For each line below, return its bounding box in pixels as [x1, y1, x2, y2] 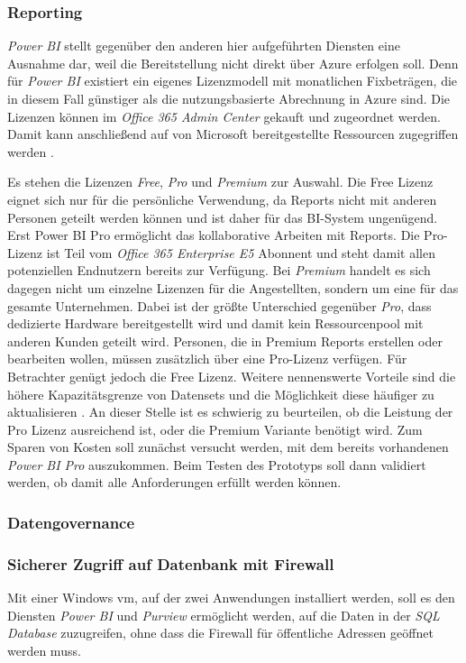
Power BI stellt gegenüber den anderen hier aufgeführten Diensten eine [7, 36, 400, 55]
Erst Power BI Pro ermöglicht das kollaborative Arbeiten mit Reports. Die [7, 226, 420, 244]
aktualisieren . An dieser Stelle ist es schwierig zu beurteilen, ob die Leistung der [7, 402, 453, 421]
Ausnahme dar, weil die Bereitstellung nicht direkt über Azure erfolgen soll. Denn [7, 53, 459, 72]
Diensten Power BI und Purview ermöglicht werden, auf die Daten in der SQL [7, 605, 440, 624]
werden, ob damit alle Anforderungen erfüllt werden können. [7, 473, 342, 492]
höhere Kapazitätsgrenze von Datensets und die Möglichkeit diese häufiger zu [7, 384, 434, 403]
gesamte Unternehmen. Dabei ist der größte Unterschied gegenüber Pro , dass [7, 296, 432, 315]
